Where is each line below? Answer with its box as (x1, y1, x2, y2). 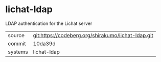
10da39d (33, 40, 56, 47)
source (8, 32, 25, 39)
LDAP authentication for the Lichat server (5, 20, 93, 26)
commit (8, 40, 26, 47)
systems (8, 48, 28, 55)
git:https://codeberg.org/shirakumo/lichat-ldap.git (33, 32, 153, 39)
